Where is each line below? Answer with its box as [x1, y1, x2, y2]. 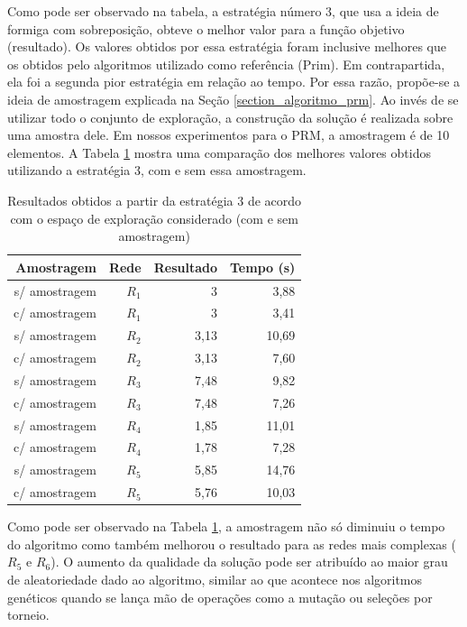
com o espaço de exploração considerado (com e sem [10, 208, 298, 227]
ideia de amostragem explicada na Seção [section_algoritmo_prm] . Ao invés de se [7, 89, 459, 108]
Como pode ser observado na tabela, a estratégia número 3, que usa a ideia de [7, 2, 439, 20]
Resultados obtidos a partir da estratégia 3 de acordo [7, 190, 302, 209]
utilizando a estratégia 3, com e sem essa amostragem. [7, 161, 307, 180]
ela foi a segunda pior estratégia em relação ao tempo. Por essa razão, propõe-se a [7, 72, 461, 91]
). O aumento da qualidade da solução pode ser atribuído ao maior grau [50, 552, 448, 571]
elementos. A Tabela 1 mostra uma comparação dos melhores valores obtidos [7, 143, 431, 161]
